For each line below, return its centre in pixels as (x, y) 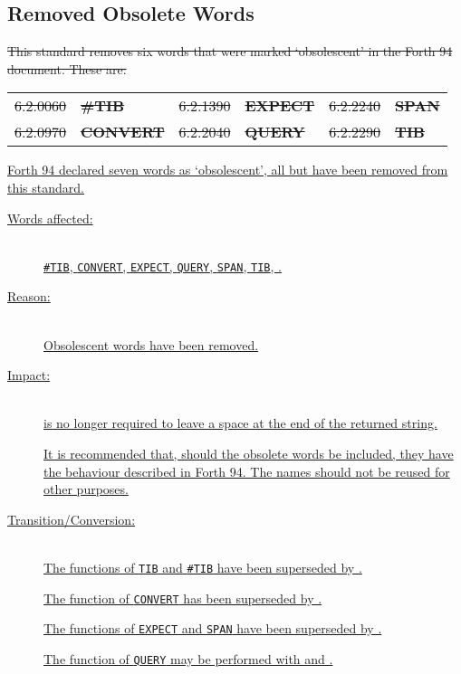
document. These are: (67, 68)
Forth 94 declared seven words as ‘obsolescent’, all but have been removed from (228, 170)
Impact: (29, 375)
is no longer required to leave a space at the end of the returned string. (240, 423)
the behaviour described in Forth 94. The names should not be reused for (247, 471)
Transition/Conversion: (72, 519)
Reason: (29, 296)
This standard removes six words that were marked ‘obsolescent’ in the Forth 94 (230, 51)
